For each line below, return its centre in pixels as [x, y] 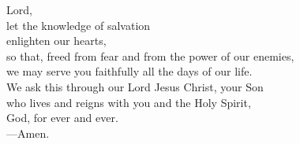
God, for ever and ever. [62, 118]
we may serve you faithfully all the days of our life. [129, 71]
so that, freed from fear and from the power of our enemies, [150, 55]
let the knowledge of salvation [79, 25]
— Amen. [28, 133]
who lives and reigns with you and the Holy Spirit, [129, 102]
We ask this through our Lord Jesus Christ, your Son [135, 86]
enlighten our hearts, [56, 41]
